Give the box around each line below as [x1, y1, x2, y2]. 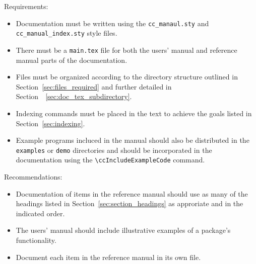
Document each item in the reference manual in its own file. [16, 251, 201, 262]
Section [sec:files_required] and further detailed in [16, 81, 172, 92]
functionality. [16, 235, 56, 245]
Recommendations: [4, 171, 62, 182]
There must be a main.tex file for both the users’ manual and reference [16, 44, 237, 55]
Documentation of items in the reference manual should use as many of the [16, 188, 248, 199]
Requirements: [4, 1, 48, 11]
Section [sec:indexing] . [16, 118, 85, 128]
